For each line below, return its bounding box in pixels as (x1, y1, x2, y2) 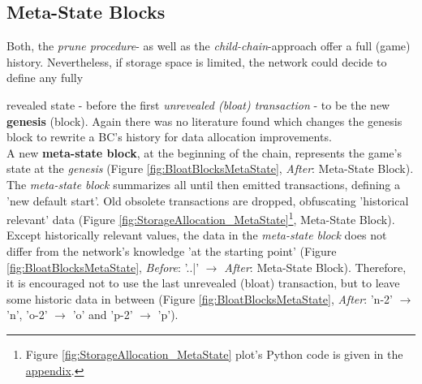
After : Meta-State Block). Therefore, (224, 258, 407, 275)
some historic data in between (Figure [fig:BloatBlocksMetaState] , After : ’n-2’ (6, 290, 393, 307)
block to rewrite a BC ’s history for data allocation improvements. (6, 128, 332, 145)
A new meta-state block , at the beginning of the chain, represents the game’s (6, 144, 402, 161)
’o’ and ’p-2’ (72, 306, 133, 323)
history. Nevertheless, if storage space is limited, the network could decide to (6, 53, 387, 70)
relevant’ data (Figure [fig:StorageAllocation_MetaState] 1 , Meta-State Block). (6, 209, 395, 227)
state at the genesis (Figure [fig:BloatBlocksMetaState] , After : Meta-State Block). (6, 160, 414, 177)
